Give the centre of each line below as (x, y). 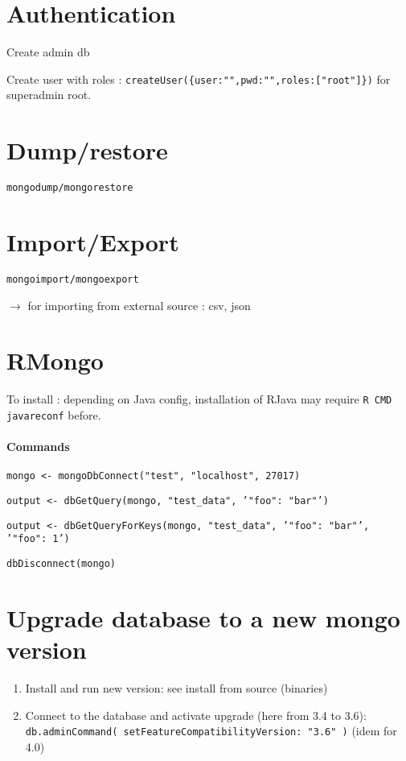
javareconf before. (54, 414)
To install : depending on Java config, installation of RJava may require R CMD (199, 399)
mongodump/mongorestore (70, 188)
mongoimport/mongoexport (73, 279)
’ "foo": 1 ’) (38, 539)
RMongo (55, 360)
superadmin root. (49, 95)
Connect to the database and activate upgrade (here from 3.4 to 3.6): (196, 715)
